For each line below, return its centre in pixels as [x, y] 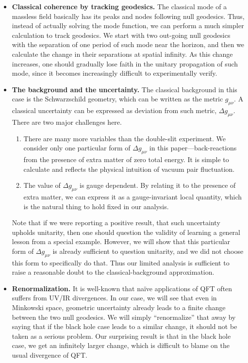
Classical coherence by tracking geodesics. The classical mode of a [119, 6]
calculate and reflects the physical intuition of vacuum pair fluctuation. [129, 169]
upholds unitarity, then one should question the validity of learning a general [126, 232]
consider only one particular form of [77, 148]
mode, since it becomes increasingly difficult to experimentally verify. [115, 73]
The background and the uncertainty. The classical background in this [124, 89]
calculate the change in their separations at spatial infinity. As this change [122, 54]
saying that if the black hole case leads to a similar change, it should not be [124, 326]
